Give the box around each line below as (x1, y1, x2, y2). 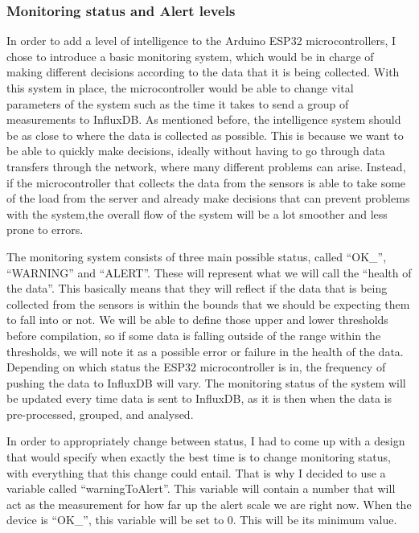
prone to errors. (6, 221, 84, 238)
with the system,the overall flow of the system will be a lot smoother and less (6, 205, 388, 222)
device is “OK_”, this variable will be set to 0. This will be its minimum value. (6, 511, 397, 528)
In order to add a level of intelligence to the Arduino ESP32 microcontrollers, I (6, 32, 396, 49)
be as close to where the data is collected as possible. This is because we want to (6, 126, 404, 143)
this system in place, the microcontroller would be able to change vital (6, 80, 354, 96)
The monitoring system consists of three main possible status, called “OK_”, (6, 248, 387, 264)
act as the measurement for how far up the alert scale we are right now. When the (6, 495, 412, 512)
